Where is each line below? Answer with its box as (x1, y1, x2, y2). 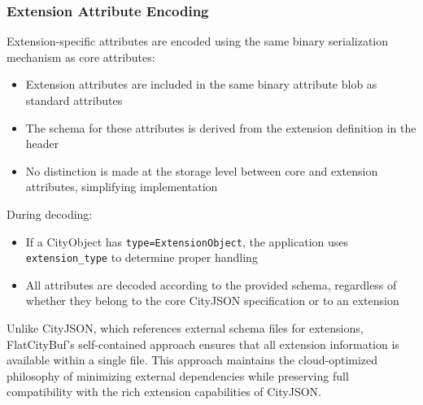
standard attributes (25, 92, 123, 108)
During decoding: (7, 205, 93, 222)
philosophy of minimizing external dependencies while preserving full (7, 367, 349, 384)
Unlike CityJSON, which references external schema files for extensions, (7, 320, 364, 337)
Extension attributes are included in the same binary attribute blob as (25, 76, 377, 93)
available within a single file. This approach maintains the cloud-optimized (7, 351, 378, 368)
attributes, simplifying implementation (25, 178, 218, 195)
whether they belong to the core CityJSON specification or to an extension (25, 292, 399, 309)
